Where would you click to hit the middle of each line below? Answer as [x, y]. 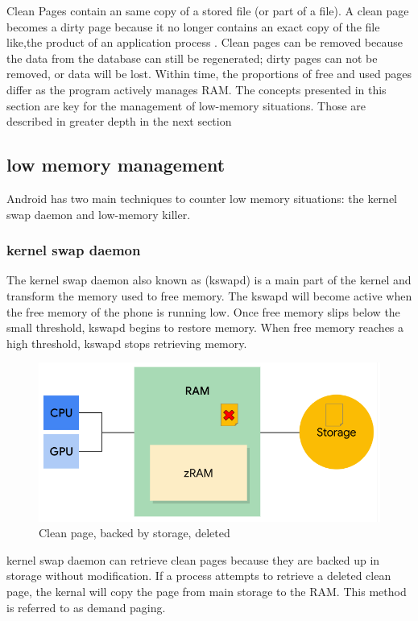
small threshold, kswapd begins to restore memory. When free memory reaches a [205, 327]
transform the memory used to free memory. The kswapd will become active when [209, 295]
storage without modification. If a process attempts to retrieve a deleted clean [199, 575]
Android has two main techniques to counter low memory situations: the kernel [202, 198]
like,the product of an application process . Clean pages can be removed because [205, 42]
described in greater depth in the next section [119, 121]
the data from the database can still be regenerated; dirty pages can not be [192, 58]
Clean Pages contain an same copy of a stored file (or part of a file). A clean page [208, 10]
